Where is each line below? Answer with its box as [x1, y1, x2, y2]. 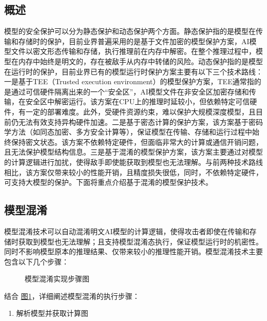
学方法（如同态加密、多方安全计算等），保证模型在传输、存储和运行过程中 [4, 126, 252, 137]
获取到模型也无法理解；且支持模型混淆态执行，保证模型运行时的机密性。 [18, 236, 263, 247]
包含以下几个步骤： [4, 256, 69, 267]
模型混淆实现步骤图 [25, 273, 89, 284]
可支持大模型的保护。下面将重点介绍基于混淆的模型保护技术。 [4, 177, 213, 187]
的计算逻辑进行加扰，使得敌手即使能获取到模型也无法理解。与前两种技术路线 [4, 156, 263, 167]
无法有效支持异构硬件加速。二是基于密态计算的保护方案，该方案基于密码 [18, 116, 263, 127]
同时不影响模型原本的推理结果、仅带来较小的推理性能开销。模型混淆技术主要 [4, 246, 263, 257]
